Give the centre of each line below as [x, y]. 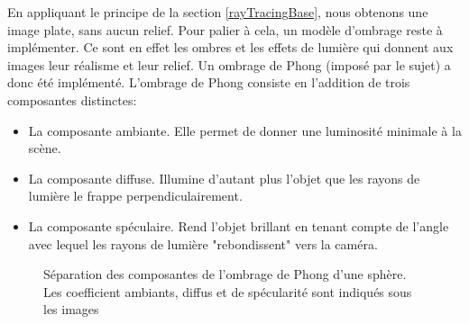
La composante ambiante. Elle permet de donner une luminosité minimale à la [245, 130]
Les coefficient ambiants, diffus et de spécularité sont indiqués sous [228, 291]
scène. [45, 148]
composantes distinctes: [72, 99]
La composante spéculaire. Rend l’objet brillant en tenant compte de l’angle [239, 225]
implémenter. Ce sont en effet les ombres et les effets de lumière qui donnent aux [230, 47]
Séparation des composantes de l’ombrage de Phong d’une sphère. [225, 274]
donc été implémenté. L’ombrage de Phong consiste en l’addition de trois [209, 82]
